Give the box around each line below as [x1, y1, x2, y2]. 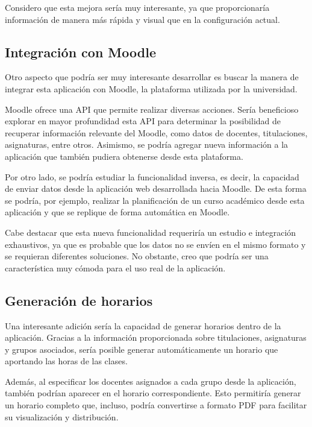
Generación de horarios [5, 291, 153, 309]
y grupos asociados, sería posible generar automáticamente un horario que [5, 343, 278, 355]
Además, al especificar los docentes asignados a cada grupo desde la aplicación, [5, 375, 296, 387]
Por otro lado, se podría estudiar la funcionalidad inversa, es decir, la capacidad [5, 170, 299, 183]
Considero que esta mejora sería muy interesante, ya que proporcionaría [5, 1, 270, 13]
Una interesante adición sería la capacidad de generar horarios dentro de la [5, 319, 281, 332]
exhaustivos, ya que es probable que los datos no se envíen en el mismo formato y [5, 238, 306, 250]
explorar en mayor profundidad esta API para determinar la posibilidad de [5, 115, 281, 127]
